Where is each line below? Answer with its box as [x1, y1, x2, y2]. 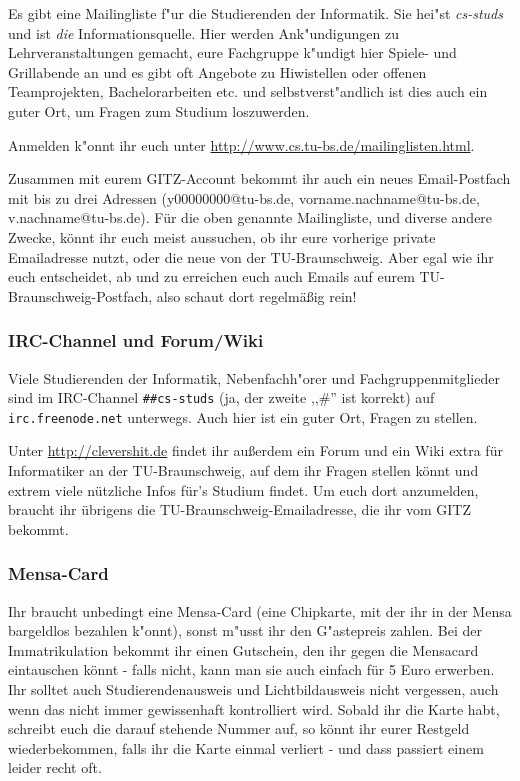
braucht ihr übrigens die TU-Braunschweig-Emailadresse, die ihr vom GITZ [8, 499, 472, 520]
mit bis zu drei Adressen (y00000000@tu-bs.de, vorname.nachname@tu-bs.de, [8, 187, 480, 208]
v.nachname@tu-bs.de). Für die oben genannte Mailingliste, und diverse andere [8, 207, 493, 228]
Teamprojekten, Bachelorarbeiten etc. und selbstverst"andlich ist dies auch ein [8, 81, 488, 102]
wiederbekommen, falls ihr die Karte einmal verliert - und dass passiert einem [8, 737, 484, 758]
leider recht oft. [8, 757, 102, 778]
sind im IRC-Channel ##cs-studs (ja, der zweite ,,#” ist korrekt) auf [8, 387, 435, 408]
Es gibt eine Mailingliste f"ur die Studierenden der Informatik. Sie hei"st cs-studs [8, 3, 503, 23]
